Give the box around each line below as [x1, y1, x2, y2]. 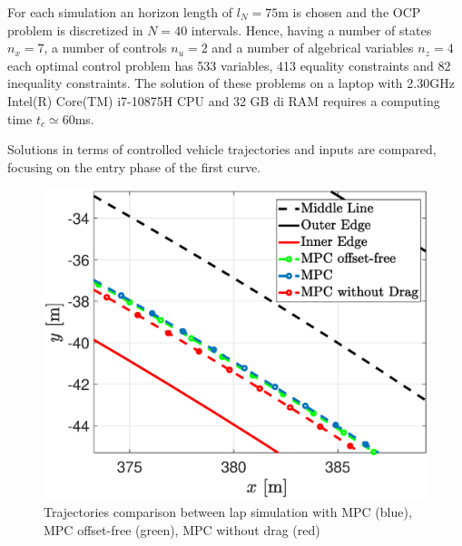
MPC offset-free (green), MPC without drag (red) [44, 520, 320, 539]
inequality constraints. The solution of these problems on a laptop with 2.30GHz [7, 73, 455, 93]
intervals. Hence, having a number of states [191, 20, 432, 39]
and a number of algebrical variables [211, 38, 414, 57]
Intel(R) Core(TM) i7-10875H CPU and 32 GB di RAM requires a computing [7, 91, 440, 110]
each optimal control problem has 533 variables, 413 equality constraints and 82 [7, 55, 451, 74]
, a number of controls [44, 38, 167, 57]
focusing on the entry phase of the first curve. [7, 157, 261, 176]
